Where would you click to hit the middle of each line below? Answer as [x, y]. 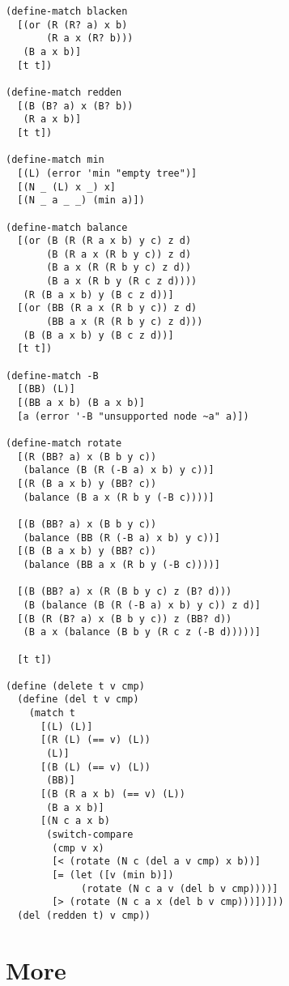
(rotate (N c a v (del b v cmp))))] [180, 888]
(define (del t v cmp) [78, 700]
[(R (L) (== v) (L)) [95, 740]
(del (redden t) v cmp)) [84, 915]
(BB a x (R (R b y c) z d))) [125, 322]
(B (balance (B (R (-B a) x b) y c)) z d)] [142, 605]
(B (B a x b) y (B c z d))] [98, 335]
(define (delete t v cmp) [75, 686]
